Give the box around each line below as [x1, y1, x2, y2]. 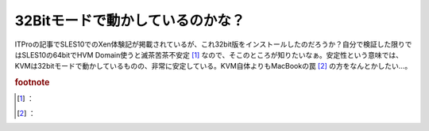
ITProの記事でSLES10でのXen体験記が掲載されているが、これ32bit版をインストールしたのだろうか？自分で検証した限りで [14, 39, 412, 49]
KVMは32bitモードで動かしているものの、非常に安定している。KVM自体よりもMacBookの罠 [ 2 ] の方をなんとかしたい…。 [14, 62, 412, 71]
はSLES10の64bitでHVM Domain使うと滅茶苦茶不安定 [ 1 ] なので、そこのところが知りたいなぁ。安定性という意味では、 [14, 50, 403, 59]
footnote [14, 77, 50, 88]
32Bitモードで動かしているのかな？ [14, 12, 245, 29]
